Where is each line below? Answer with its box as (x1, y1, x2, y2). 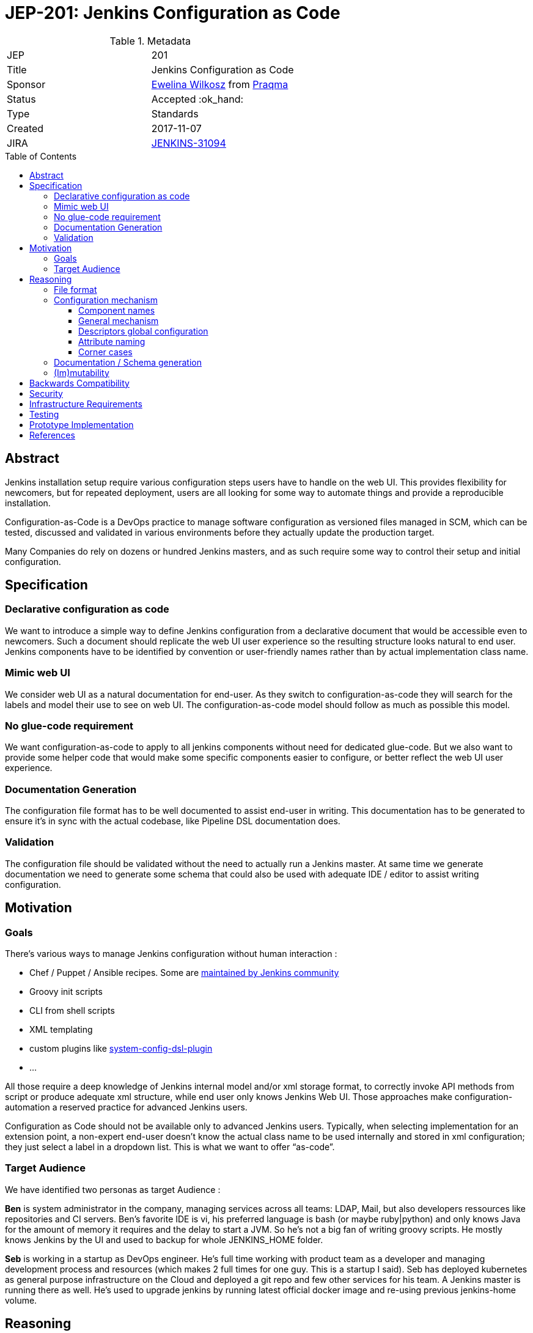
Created (7, 122, 44, 135)
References (29, 429, 75, 440)
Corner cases (78, 346, 133, 357)
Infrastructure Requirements (29, 398, 142, 409)
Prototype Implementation (29, 419, 134, 430)
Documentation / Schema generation (54, 356, 202, 367)
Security (29, 388, 63, 399)
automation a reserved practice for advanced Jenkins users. (5, 1102, 248, 1113)
